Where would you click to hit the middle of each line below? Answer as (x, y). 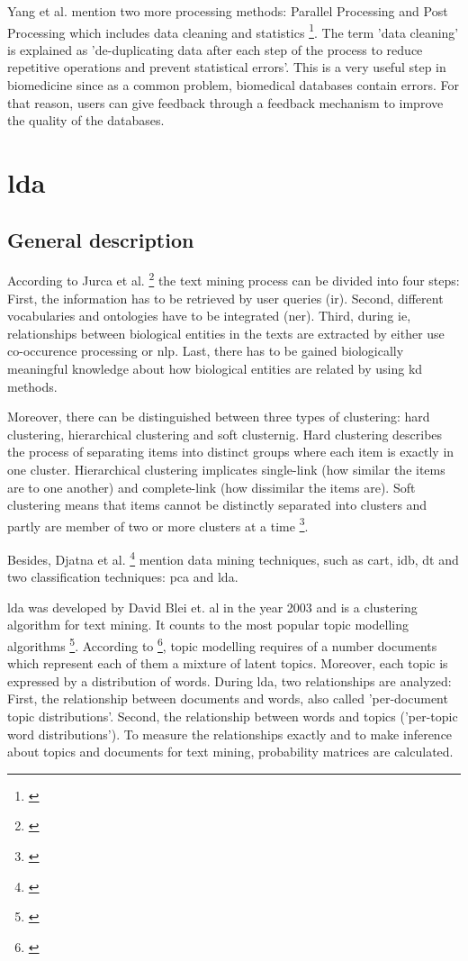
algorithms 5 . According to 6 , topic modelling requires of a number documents (222, 644)
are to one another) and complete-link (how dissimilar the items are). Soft (211, 487)
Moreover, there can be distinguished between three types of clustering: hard (219, 417)
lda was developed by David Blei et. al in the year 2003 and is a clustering (212, 607)
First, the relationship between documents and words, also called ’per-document (228, 698)
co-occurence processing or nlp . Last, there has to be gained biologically (206, 351)
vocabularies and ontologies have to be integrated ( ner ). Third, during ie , (209, 316)
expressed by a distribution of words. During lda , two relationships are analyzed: (229, 680)
